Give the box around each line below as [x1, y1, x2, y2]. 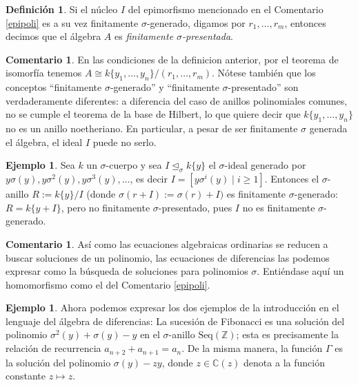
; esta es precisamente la [236, 327, 339, 342]
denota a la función [243, 355, 325, 369]
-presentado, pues [158, 200, 232, 214]
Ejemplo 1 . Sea [6, 158, 75, 172]
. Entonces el [264, 171, 319, 186]
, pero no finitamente [61, 200, 150, 214]
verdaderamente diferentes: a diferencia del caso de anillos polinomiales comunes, [6, 93, 348, 107]
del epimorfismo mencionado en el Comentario [128, 2, 324, 16]
